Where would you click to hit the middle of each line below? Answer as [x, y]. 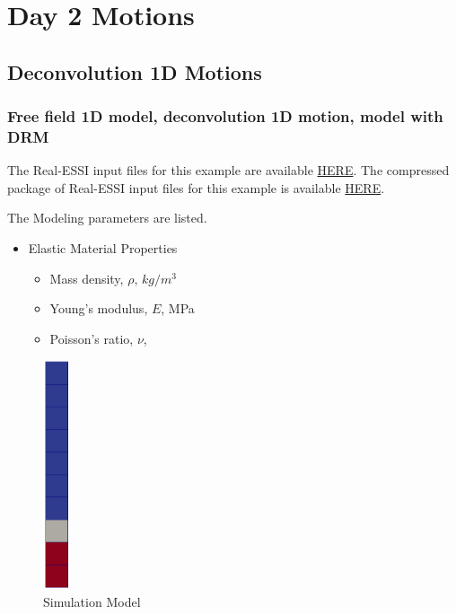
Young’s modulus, [99, 308]
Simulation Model [92, 602]
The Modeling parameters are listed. [107, 218]
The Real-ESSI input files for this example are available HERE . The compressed [228, 170]
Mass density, [87, 278]
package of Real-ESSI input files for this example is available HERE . [196, 187]
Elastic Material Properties [103, 248]
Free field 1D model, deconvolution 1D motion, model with [225, 116]
